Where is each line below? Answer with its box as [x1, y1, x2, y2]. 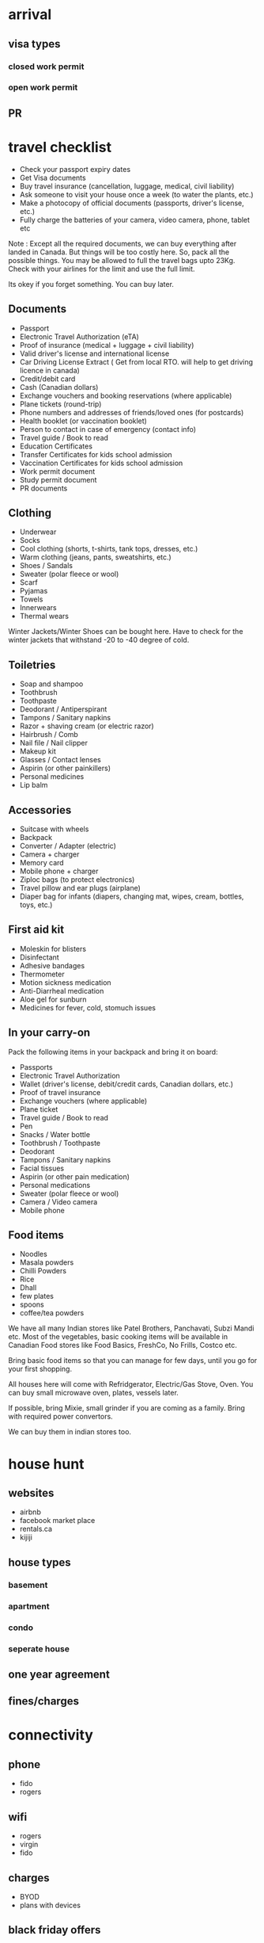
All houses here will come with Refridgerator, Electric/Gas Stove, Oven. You [8, 1380, 254, 1389]
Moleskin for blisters [19, 944, 87, 953]
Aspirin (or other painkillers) [19, 763, 111, 773]
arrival [8, 6, 52, 24]
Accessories [8, 803, 72, 817]
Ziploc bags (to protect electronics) [19, 875, 135, 884]
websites [8, 1487, 55, 1500]
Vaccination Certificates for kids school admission [19, 458, 183, 468]
